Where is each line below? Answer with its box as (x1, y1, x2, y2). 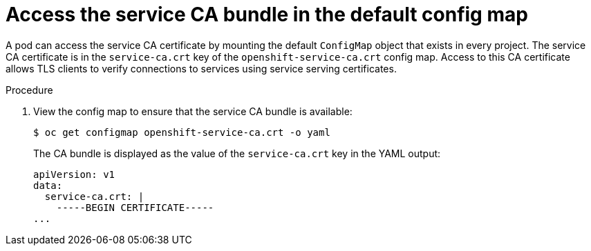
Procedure (6, 83, 53, 96)
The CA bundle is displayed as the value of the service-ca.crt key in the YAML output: (33, 147, 441, 159)
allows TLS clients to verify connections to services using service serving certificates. (6, 62, 397, 74)
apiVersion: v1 (33, 168, 115, 180)
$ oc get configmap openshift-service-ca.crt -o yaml (33, 126, 330, 138)
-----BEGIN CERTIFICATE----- (56, 201, 214, 213)
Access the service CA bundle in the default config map (6, 3, 528, 26)
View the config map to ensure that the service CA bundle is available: (33, 105, 353, 117)
